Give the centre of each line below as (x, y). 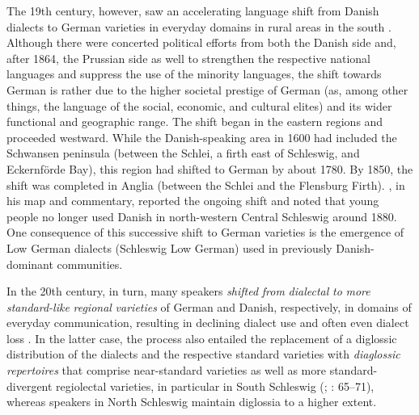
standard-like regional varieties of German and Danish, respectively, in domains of (209, 306)
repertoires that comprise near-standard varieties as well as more (166, 370)
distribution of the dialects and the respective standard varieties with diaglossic (203, 354)
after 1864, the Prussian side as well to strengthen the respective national (188, 58)
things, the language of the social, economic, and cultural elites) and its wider (199, 105)
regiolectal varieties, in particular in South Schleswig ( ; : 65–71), (215, 386)
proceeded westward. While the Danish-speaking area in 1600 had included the (202, 137)
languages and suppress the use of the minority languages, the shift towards (194, 74)
